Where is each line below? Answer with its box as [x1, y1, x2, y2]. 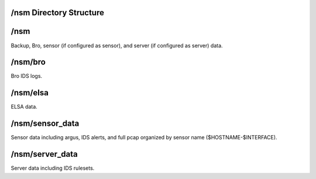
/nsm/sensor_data [11, 119, 80, 129]
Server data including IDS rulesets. [11, 164, 95, 172]
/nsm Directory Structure [11, 8, 105, 18]
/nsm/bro [11, 57, 46, 67]
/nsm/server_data [11, 149, 78, 159]
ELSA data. [11, 103, 37, 111]
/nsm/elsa [11, 88, 49, 98]
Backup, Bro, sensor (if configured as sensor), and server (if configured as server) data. [11, 42, 223, 49]
